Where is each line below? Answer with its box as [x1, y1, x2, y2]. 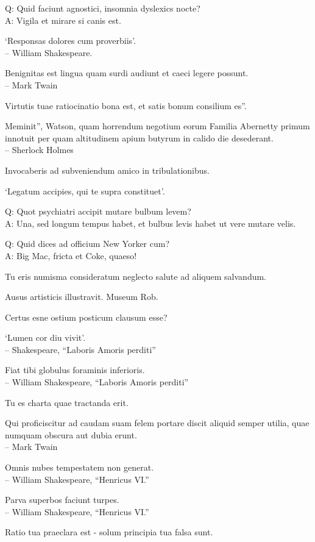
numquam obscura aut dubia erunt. [5, 428, 137, 441]
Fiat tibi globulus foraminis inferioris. [5, 363, 145, 376]
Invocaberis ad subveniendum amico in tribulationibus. [5, 163, 210, 176]
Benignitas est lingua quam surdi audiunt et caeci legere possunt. [5, 66, 249, 79]
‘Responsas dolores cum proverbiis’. [5, 34, 136, 47]
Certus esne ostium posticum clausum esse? [5, 310, 168, 323]
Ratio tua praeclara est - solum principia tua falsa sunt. [5, 526, 213, 538]
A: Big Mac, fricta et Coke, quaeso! [5, 249, 137, 262]
